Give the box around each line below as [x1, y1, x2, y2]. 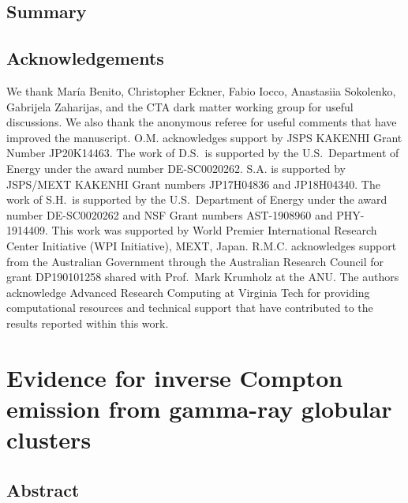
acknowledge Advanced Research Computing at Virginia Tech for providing [6, 283, 370, 300]
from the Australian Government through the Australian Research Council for [6, 253, 384, 269]
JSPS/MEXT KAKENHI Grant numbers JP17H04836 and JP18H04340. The [6, 175, 380, 192]
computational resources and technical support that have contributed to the [6, 299, 373, 316]
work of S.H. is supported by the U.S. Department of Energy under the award [6, 191, 387, 208]
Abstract [6, 477, 80, 501]
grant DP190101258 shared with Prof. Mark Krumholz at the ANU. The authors [6, 268, 399, 285]
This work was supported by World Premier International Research [51, 222, 377, 238]
